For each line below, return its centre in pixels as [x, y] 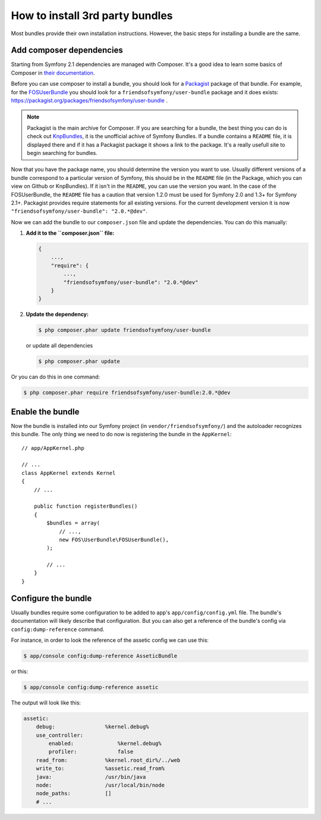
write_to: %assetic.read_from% [100, 768]
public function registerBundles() [86, 506]
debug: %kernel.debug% [92, 727]
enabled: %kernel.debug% [105, 744]
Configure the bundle [51, 598]
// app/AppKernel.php [53, 448]
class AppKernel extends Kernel [69, 473]
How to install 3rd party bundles [92, 15]
